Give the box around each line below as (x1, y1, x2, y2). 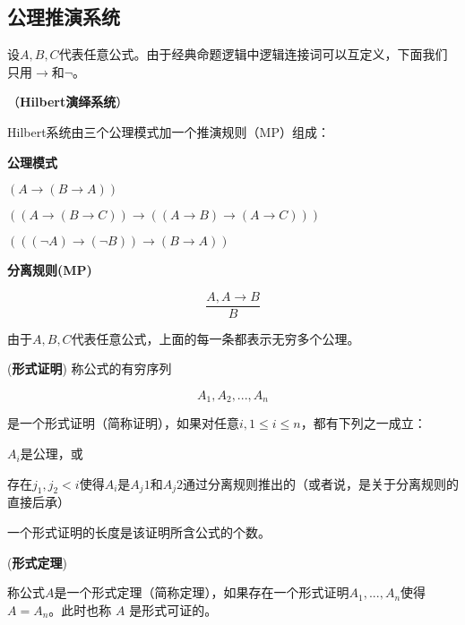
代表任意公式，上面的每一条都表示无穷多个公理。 (71, 329, 360, 347)
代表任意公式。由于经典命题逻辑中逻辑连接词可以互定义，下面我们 (58, 45, 448, 64)
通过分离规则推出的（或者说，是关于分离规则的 (183, 474, 459, 492)
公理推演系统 (7, 3, 120, 30)
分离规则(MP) (7, 261, 92, 279)
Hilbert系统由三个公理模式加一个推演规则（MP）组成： (7, 122, 330, 141)
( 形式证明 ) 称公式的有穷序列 (7, 359, 172, 378)
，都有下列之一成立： (300, 414, 426, 432)
